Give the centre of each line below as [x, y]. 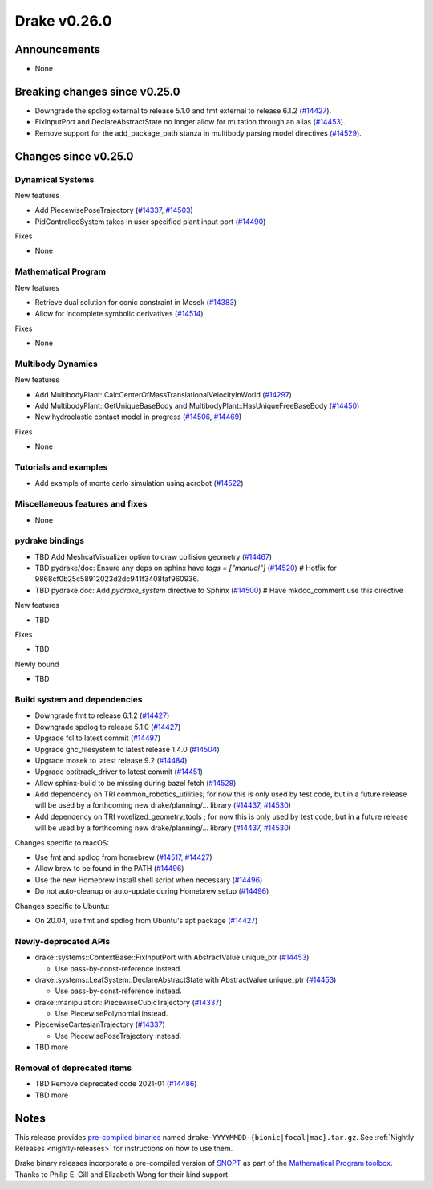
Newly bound [37, 664]
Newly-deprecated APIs [63, 941]
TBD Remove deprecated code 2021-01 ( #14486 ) [116, 1084]
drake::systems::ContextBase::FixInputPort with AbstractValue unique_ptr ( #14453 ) [172, 957]
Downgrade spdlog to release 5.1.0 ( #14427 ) [108, 727]
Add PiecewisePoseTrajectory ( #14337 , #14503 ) [114, 210]
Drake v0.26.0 [63, 21]
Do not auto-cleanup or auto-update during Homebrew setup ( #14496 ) [152, 891]
